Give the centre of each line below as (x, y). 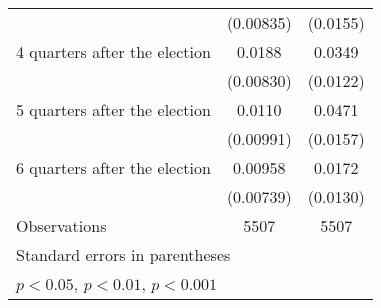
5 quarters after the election (113, 109)
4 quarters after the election (113, 51)
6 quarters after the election (113, 167)
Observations (61, 225)
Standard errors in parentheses (123, 254)
